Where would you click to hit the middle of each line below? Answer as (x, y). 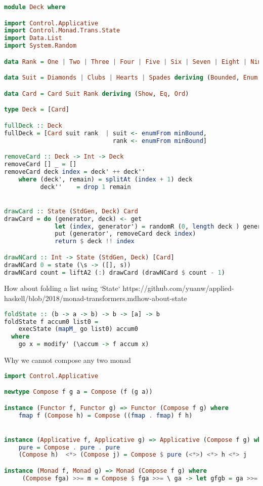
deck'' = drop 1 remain (85, 187)
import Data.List (33, 38)
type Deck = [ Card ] (37, 110)
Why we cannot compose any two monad (68, 360)
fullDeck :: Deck (33, 125)
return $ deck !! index (95, 241)
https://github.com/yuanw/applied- (178, 288)
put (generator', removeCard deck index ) (125, 234)
